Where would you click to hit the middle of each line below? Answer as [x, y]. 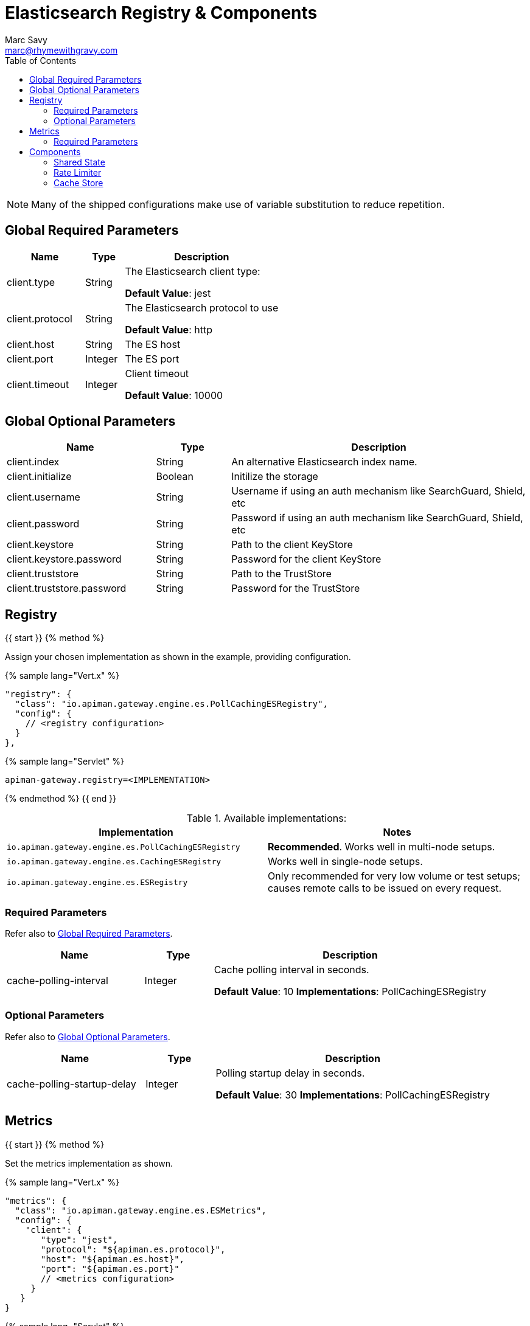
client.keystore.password [64, 559]
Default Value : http [169, 329]
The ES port [152, 359]
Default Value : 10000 [174, 395]
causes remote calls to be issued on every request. [385, 888]
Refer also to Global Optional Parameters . [88, 1036]
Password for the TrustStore [296, 588]
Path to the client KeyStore [292, 545]
